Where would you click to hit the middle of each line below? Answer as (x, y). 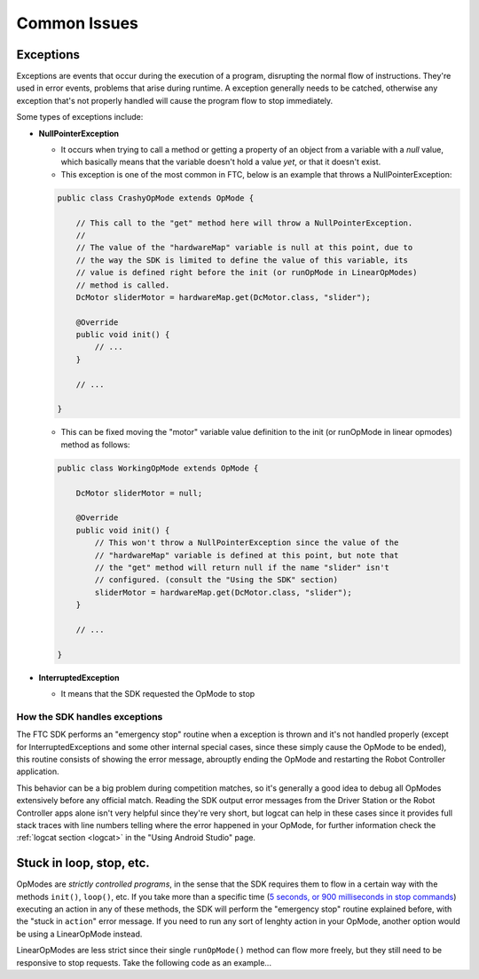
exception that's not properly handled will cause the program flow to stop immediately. (175, 100)
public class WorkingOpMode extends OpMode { (158, 468)
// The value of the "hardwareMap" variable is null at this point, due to (244, 248)
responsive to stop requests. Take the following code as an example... (144, 962)
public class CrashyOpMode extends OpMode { (156, 198)
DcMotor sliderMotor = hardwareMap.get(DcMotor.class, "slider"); (224, 297)
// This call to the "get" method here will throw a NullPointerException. (244, 223)
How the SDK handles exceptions (90, 716)
